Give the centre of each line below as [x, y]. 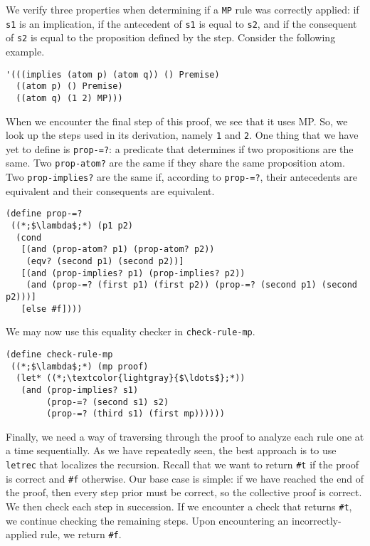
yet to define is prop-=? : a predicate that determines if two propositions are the [180, 148]
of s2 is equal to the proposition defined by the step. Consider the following [171, 37]
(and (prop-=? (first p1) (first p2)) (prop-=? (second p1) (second [191, 285]
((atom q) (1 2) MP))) [69, 98]
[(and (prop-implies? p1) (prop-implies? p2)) [133, 273]
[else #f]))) [52, 309]
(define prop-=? [44, 214]
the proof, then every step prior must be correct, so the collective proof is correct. [184, 492]
